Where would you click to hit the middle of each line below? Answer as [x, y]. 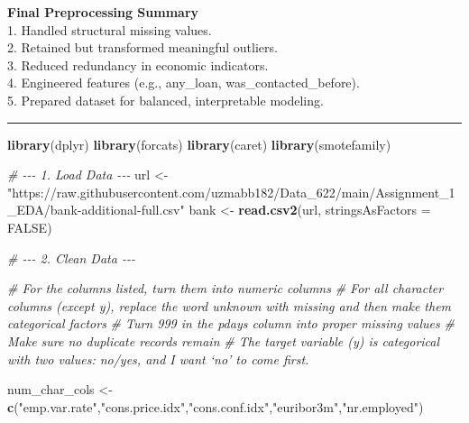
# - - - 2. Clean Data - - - [71, 257]
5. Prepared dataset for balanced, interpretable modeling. [166, 100]
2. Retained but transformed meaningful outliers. [143, 47]
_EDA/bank [42, 210]
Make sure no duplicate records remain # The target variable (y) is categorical [224, 340]
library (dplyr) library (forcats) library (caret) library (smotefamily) [199, 144]
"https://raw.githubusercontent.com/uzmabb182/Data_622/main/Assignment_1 [231, 192]
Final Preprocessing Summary [103, 12]
